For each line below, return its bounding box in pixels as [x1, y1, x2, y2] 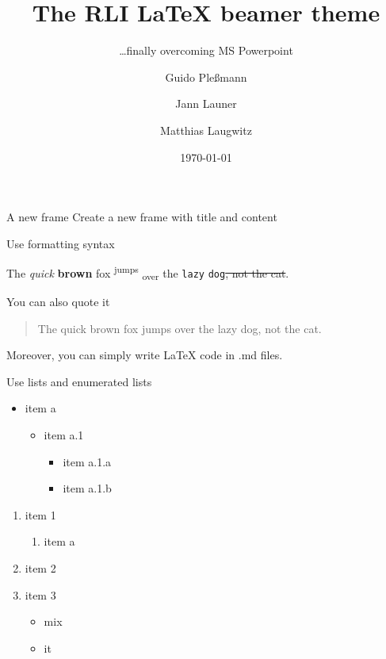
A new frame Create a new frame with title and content [6, 209, 277, 225]
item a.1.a [63, 453, 112, 469]
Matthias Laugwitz [160, 121, 252, 138]
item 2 [25, 560, 56, 576]
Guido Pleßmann [165, 68, 247, 85]
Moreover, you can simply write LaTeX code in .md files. [6, 347, 283, 363]
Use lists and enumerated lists [6, 373, 152, 389]
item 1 [25, 506, 56, 523]
